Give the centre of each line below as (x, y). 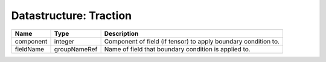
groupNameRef (76, 49)
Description (121, 33)
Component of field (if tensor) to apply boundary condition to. (192, 41)
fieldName (30, 49)
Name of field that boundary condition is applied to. (177, 49)
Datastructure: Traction (72, 15)
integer (64, 41)
